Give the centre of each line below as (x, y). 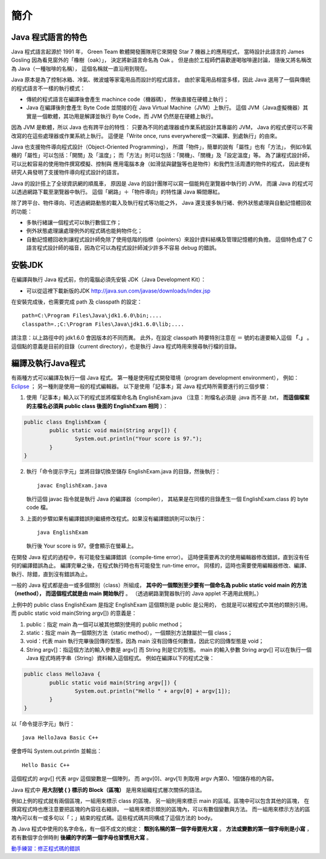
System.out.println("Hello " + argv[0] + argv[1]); (153, 691)
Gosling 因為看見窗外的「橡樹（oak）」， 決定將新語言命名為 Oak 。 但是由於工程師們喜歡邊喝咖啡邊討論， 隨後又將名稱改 (161, 60)
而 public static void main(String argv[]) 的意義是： (74, 613)
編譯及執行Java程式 (48, 364)
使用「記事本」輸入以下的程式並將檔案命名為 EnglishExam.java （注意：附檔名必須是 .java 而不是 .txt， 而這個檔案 (168, 397)
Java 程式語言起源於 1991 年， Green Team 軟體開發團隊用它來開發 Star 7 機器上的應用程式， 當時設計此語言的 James (158, 52)
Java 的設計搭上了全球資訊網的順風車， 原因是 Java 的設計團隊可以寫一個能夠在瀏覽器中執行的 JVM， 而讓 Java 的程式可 (162, 183)
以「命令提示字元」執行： (43, 724)
